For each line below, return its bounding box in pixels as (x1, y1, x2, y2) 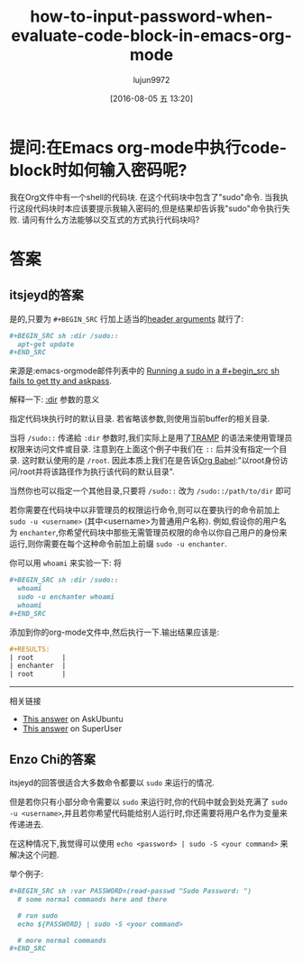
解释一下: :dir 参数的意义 (9, 394, 100, 405)
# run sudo (17, 911, 59, 921)
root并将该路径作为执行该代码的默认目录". (20, 466, 175, 477)
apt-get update (17, 340, 75, 349)
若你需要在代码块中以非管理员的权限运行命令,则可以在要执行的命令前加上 (9, 505, 281, 516)
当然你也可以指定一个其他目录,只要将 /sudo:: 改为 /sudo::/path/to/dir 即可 (9, 485, 291, 497)
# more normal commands (17, 936, 106, 945)
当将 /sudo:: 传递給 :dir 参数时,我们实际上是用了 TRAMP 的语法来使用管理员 (9, 433, 293, 444)
